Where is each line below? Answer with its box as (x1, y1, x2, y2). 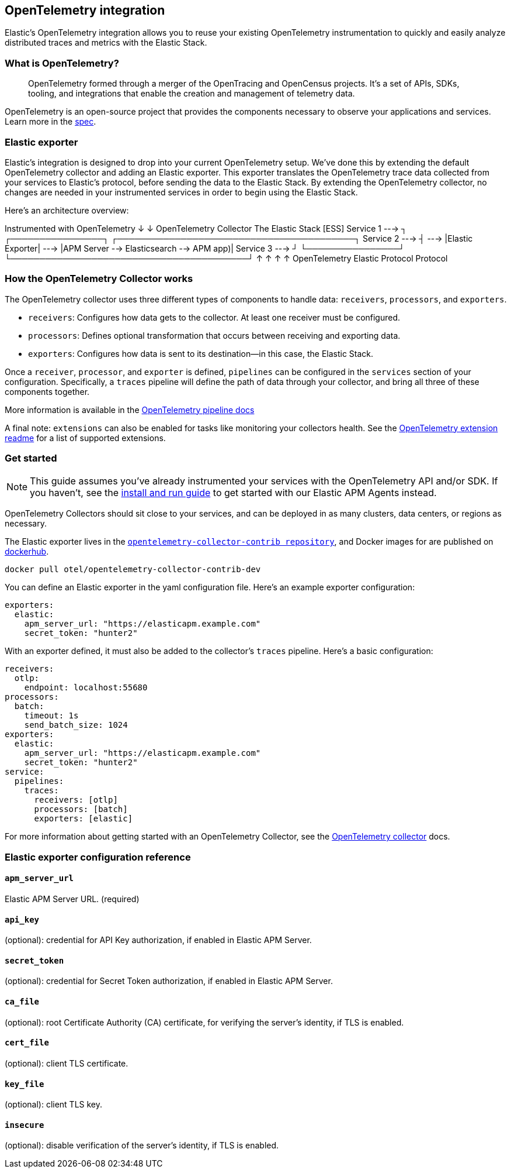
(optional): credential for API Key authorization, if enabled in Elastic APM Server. (5, 935, 312, 945)
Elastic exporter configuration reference (5, 851, 191, 863)
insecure (5, 1120, 44, 1130)
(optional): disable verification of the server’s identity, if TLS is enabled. (5, 1140, 279, 1151)
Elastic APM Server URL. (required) (5, 894, 140, 904)
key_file (5, 1079, 44, 1089)
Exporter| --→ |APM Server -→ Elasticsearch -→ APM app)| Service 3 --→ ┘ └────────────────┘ (5, 243, 405, 253)
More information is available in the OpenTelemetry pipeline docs (5, 404, 255, 415)
